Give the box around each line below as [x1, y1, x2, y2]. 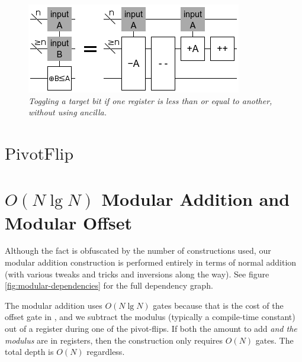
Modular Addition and [101, 187, 290, 211]
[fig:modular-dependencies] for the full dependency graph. [5, 279, 213, 292]
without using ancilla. [28, 106, 107, 118]
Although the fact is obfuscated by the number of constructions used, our [5, 244, 271, 257]
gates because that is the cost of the [153, 299, 284, 311]
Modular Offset [5, 210, 132, 234]
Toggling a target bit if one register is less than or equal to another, [28, 94, 272, 106]
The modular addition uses [5, 299, 102, 311]
